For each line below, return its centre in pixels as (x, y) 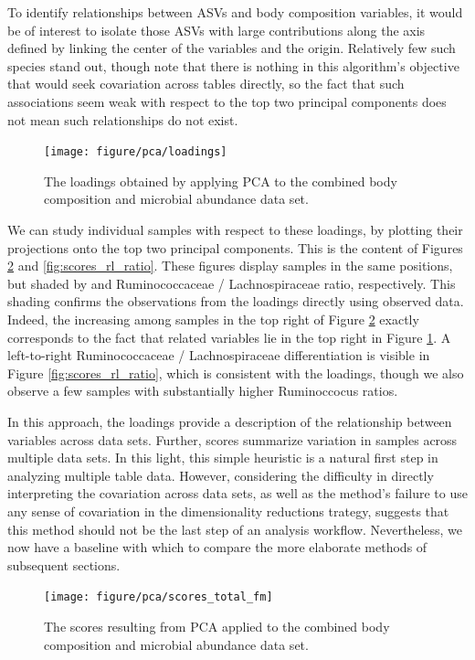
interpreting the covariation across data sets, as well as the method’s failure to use (237, 493)
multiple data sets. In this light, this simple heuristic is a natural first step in (223, 458)
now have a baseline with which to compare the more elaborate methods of (217, 547)
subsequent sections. (64, 564)
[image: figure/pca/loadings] (136, 152)
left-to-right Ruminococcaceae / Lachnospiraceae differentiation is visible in (219, 355)
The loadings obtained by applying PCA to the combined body (221, 181)
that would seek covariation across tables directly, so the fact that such (206, 84)
